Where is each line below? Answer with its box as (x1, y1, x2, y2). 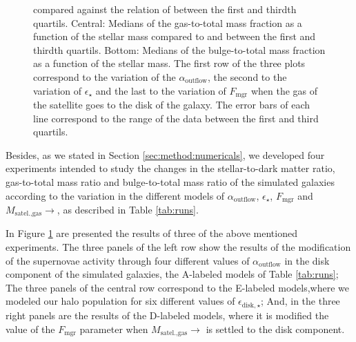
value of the (6, 321, 55, 336)
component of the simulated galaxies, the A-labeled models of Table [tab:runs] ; (6, 267, 339, 281)
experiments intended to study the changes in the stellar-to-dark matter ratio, (6, 161, 335, 175)
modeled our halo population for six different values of (6, 294, 235, 308)
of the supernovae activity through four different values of (6, 253, 250, 267)
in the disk (284, 253, 330, 267)
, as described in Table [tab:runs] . (57, 202, 199, 217)
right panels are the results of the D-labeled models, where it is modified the (6, 307, 329, 322)
